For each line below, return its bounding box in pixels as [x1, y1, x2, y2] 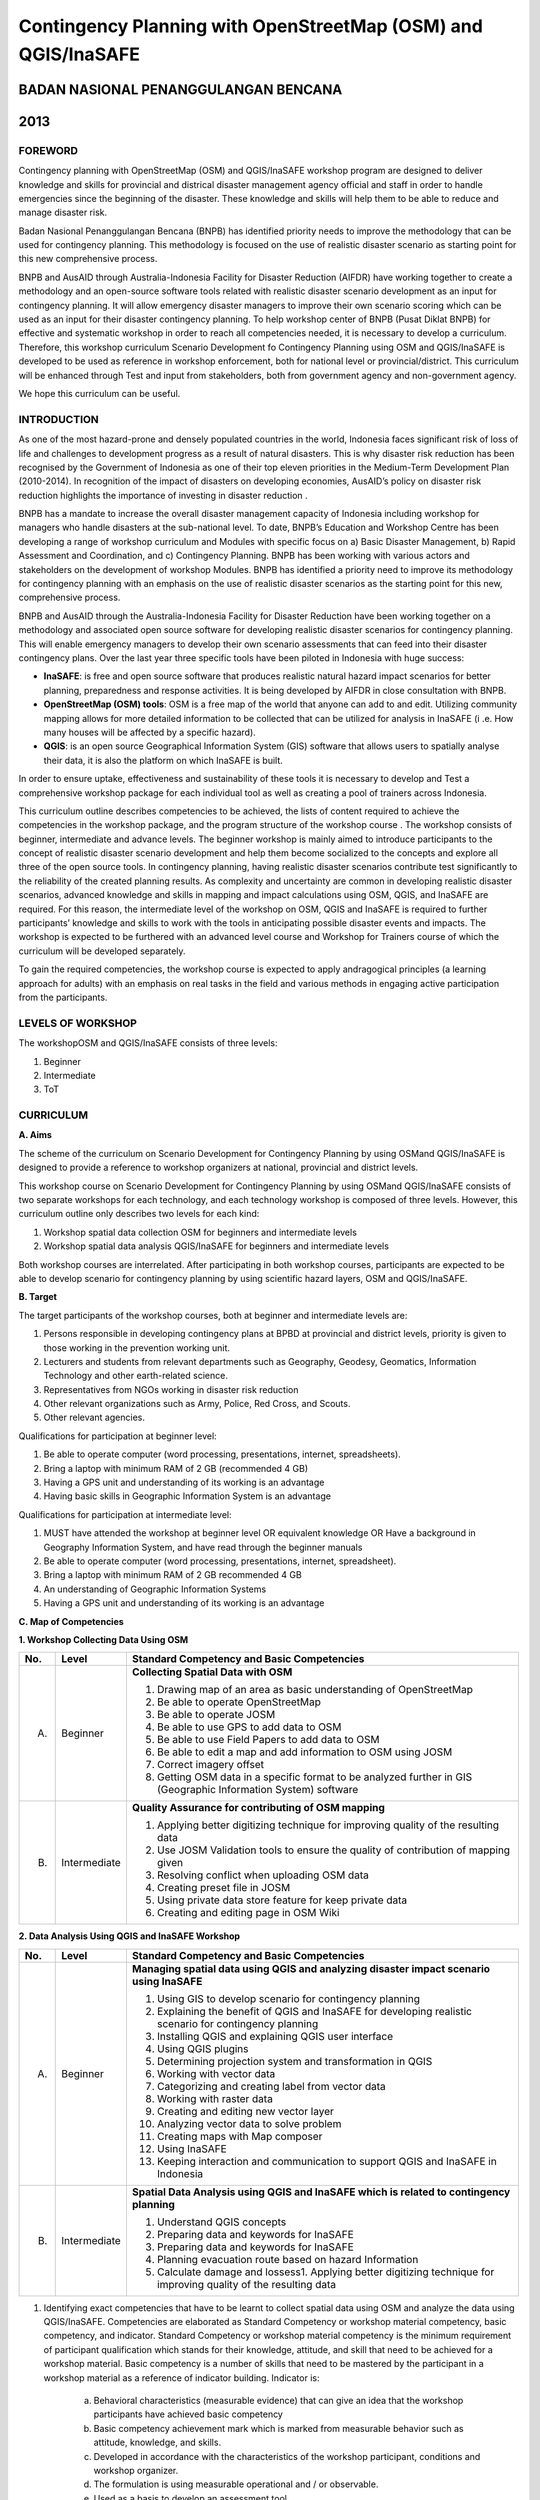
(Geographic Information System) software [156, 1783, 359, 1797]
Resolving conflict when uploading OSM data [156, 1868, 369, 1882]
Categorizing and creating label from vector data [156, 2079, 387, 2093]
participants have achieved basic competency [93, 2408, 284, 2420]
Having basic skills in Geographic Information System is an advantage [43, 1490, 332, 1502]
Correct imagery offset [156, 1758, 265, 1772]
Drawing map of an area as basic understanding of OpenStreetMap [156, 1683, 474, 1697]
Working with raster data [156, 2091, 274, 2105]
